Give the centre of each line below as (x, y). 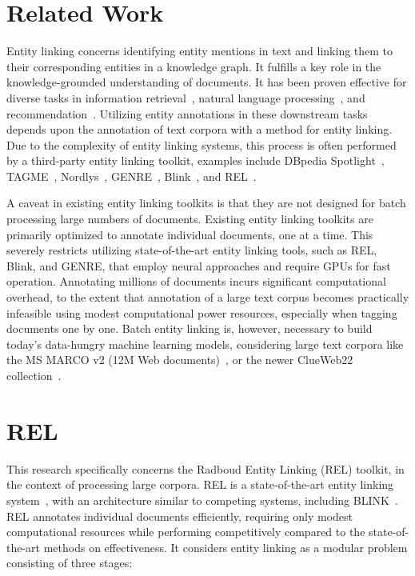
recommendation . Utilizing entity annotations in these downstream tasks (187, 113)
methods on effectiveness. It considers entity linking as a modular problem (225, 547)
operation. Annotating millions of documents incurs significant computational (196, 281)
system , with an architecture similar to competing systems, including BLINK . (202, 500)
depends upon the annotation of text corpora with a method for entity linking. (200, 129)
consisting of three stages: (70, 563)
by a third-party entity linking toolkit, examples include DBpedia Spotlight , (196, 160)
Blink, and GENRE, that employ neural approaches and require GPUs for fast (199, 265)
